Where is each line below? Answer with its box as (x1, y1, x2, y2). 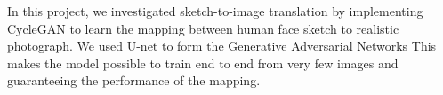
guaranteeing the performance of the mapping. (7, 71, 261, 90)
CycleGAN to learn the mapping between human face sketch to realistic (7, 19, 399, 37)
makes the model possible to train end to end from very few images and (7, 53, 399, 72)
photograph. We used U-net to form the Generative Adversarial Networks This (7, 36, 437, 55)
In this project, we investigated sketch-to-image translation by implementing (7, 2, 423, 20)
